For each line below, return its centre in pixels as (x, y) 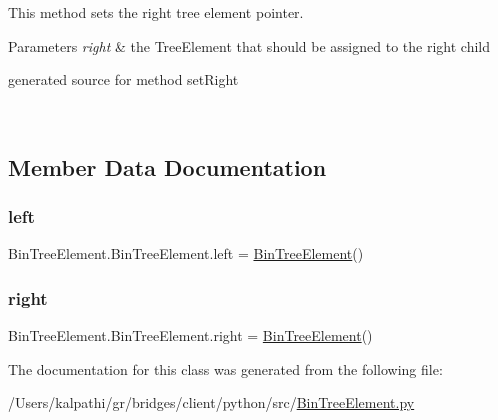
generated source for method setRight (123, 79)
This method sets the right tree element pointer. (156, 12)
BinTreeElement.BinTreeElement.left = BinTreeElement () (186, 253)
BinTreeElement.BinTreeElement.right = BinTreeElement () (190, 335)
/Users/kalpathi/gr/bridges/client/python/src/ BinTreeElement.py (211, 402)
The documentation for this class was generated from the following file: (225, 368)
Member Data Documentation (167, 166)
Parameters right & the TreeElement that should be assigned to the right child (249, 45)
